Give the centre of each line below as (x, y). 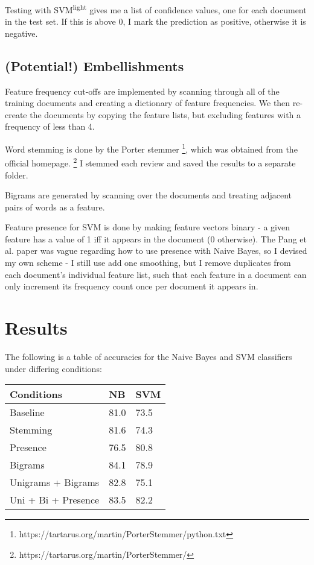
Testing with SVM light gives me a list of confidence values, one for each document (156, 9)
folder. (17, 175)
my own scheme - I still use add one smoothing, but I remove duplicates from (148, 263)
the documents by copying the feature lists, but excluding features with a (165, 114)
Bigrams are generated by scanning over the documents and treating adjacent (149, 195)
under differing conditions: (53, 368)
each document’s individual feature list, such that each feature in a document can (156, 274)
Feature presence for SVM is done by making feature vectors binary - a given (147, 227)
